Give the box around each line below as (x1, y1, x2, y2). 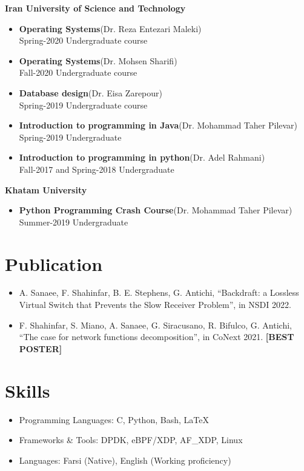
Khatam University (5, 183, 87, 196)
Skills (5, 378, 50, 403)
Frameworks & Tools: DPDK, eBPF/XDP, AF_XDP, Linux (19, 433, 243, 446)
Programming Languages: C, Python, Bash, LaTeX (19, 413, 209, 426)
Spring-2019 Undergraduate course (19, 98, 148, 111)
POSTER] (19, 342, 62, 355)
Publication (5, 251, 103, 276)
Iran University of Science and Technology (5, 2, 186, 14)
